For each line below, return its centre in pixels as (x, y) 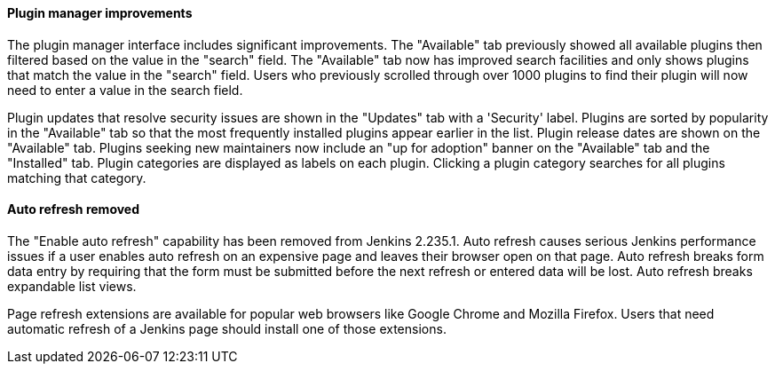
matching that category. (77, 178)
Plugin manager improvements (100, 13)
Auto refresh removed (74, 209)
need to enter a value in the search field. (125, 90)
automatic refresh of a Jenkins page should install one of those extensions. (227, 328)
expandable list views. (72, 286)
